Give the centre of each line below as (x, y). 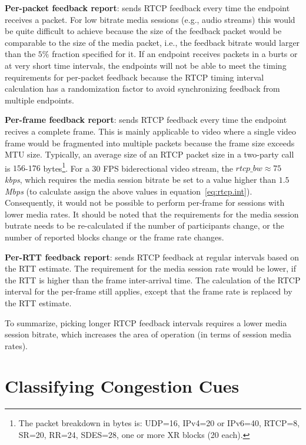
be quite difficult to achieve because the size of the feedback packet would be (143, 31)
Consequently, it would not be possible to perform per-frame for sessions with (145, 203)
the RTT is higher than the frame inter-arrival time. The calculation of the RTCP (153, 280)
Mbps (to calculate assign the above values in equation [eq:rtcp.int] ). (129, 191)
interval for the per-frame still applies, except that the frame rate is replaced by (149, 291)
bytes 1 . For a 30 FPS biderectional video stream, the (138, 167)
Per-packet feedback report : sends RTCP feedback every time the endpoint (147, 8)
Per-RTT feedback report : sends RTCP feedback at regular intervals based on (152, 257)
